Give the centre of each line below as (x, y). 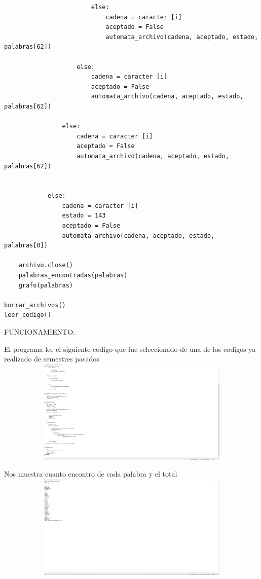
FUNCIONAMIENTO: (40, 332)
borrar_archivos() (35, 305)
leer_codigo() (28, 315)
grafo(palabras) (46, 285)
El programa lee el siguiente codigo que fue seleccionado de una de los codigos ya (130, 349)
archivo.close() (46, 265)
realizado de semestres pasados (52, 359)
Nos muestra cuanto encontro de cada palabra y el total (91, 474)
